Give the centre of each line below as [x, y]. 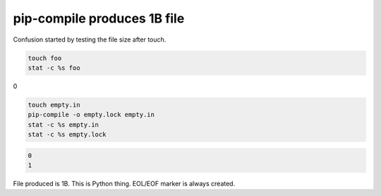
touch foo [45, 58]
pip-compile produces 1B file [99, 18]
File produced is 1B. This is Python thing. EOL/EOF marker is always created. [124, 184]
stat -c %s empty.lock [67, 135]
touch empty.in [54, 105]
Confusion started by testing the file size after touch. [90, 39]
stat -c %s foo [54, 68]
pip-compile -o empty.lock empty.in [91, 115]
